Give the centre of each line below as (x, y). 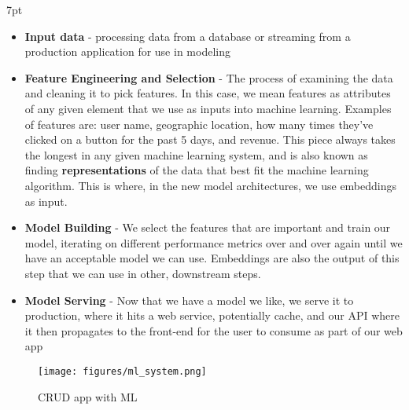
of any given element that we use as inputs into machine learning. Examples (208, 108)
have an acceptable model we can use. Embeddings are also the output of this (212, 258)
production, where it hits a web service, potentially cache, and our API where (212, 315)
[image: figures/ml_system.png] (122, 371)
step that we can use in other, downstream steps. (143, 273)
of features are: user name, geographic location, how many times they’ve (199, 124)
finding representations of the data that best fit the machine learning (197, 170)
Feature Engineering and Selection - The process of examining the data (209, 77)
